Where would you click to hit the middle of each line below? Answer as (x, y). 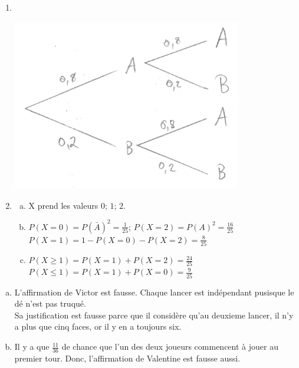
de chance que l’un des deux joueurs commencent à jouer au (170, 346)
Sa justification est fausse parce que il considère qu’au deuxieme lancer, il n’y (154, 315)
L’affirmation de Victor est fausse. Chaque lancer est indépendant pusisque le (154, 292)
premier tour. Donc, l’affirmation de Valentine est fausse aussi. (127, 358)
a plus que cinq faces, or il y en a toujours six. (98, 326)
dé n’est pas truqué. (50, 303)
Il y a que (32, 346)
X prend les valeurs (63, 205)
